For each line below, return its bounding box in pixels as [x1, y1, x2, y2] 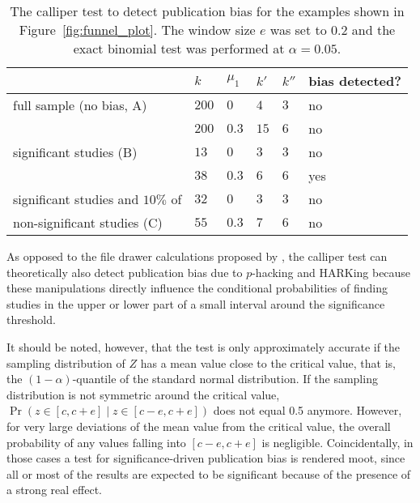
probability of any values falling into [6, 433, 186, 450]
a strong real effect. [6, 481, 102, 498]
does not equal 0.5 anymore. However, [213, 402, 402, 419]
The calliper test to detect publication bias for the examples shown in [10, 2, 405, 20]
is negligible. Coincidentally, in [261, 433, 414, 450]
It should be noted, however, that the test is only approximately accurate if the [6, 338, 401, 355]
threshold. [6, 311, 56, 328]
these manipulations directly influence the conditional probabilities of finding [6, 279, 388, 296]
